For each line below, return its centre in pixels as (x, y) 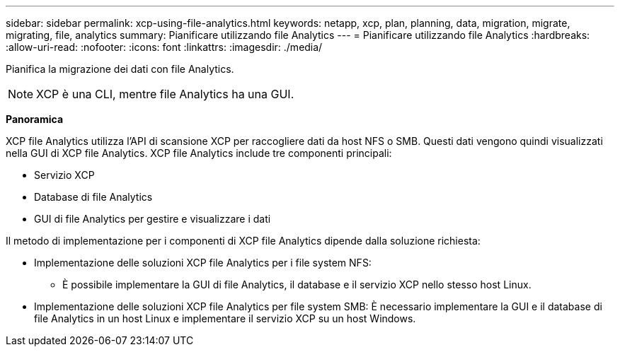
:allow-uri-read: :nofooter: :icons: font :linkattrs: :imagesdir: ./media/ (164, 47)
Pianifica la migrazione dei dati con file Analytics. (120, 69)
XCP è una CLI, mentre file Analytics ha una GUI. (165, 94)
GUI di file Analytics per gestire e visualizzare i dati (153, 219)
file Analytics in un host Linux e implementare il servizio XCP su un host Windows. (225, 318)
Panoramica (35, 119)
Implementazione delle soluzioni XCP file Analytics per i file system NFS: (203, 263)
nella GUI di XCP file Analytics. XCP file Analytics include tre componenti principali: (199, 153)
